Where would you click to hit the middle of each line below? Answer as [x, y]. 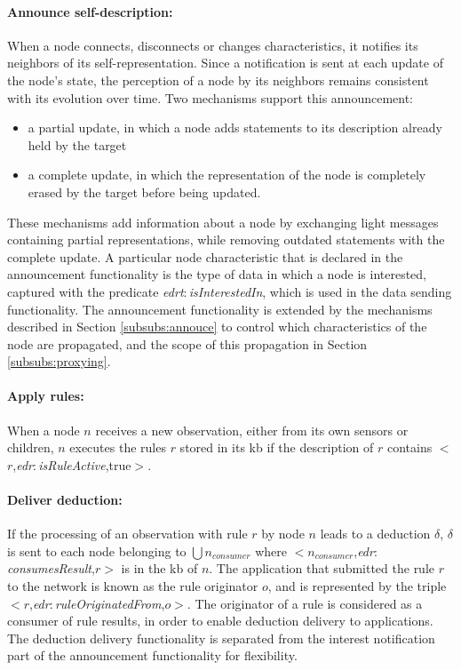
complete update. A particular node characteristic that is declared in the [205, 256]
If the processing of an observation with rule [127, 534]
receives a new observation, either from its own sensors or [252, 430]
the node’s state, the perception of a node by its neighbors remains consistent [218, 80]
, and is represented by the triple [357, 586]
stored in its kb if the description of [277, 447]
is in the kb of [159, 568]
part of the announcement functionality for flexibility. [152, 655]
